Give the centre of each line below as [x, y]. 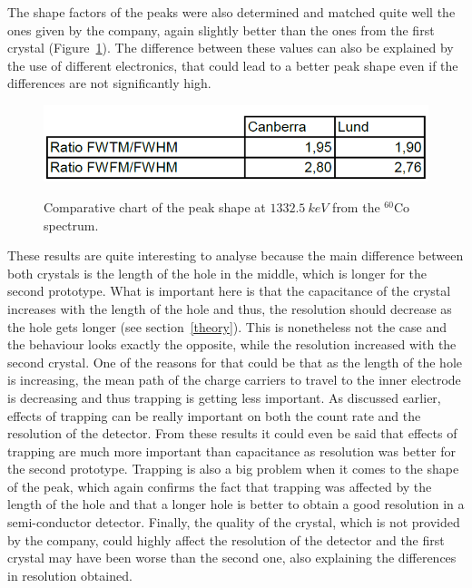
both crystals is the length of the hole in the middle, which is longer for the [217, 273]
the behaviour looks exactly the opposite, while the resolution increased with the [232, 344]
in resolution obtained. [70, 575]
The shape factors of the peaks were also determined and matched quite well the [231, 12]
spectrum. [71, 225]
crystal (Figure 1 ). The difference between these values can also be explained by [231, 48]
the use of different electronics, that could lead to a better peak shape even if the [233, 65]
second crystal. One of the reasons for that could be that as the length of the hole [235, 362]
